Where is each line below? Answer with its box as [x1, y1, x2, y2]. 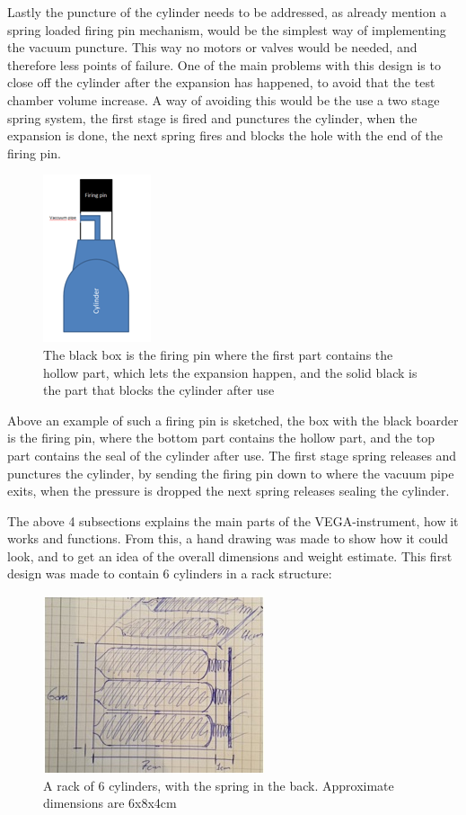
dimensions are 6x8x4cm [43, 793, 177, 812]
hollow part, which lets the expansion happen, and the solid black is [43, 363, 418, 381]
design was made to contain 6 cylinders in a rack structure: [7, 564, 332, 583]
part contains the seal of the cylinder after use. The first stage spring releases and [7, 445, 457, 464]
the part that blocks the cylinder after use [43, 381, 275, 399]
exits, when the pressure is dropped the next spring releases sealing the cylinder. [7, 481, 450, 500]
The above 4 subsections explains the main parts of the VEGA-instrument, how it [7, 511, 459, 530]
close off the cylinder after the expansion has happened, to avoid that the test [7, 73, 435, 92]
